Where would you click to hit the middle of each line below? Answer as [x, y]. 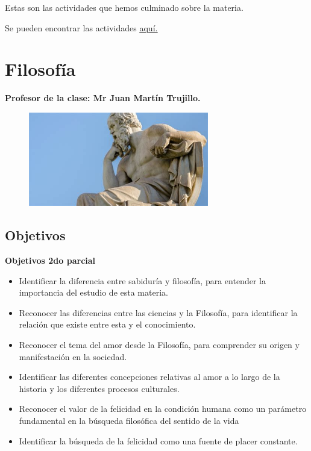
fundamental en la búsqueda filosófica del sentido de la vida [129, 420]
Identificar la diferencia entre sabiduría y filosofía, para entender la [142, 280]
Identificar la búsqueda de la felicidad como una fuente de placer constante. [158, 440]
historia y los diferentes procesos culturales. [99, 388]
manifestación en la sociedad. [73, 356]
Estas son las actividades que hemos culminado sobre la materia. [124, 7]
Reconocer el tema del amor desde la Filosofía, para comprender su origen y [159, 344]
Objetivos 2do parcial [50, 260]
